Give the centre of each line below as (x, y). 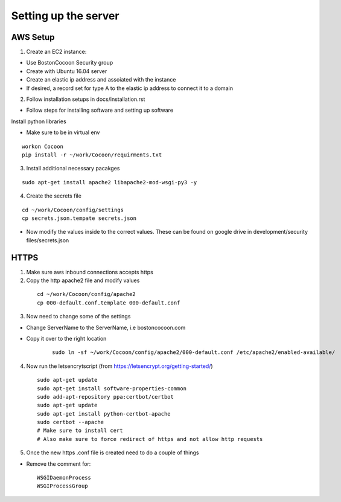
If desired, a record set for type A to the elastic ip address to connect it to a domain (130, 88)
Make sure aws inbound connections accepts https (90, 272)
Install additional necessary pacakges (73, 169)
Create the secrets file (54, 196)
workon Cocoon (43, 146)
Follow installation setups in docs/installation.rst (86, 99)
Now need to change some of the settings (78, 317)
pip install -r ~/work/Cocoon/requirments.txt (92, 155)
